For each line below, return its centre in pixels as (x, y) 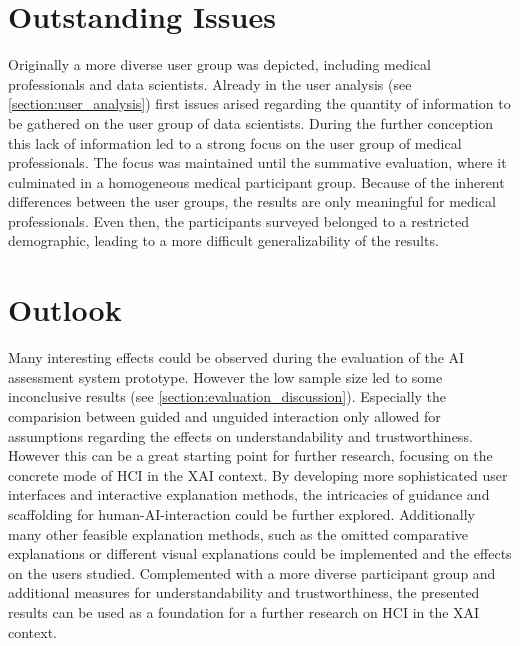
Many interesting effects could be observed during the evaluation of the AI (236, 357)
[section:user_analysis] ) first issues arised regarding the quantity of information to (259, 103)
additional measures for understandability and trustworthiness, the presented (244, 592)
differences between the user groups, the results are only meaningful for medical (252, 201)
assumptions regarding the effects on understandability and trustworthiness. (240, 435)
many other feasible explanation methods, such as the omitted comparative (238, 533)
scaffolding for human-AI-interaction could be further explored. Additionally (242, 513)
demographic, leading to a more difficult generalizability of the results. (223, 240)
